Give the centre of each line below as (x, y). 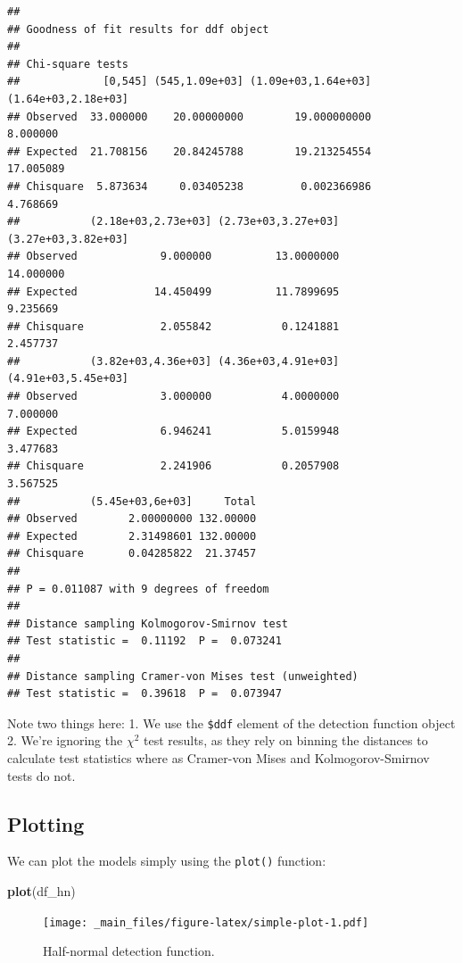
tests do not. (41, 775)
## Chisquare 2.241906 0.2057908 (173, 466)
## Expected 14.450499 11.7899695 (173, 291)
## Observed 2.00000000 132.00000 (132, 519)
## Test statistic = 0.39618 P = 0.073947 (144, 694)
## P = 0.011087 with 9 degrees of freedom (138, 589)
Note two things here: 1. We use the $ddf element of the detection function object (231, 722)
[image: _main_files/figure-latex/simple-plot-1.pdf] (206, 922)
